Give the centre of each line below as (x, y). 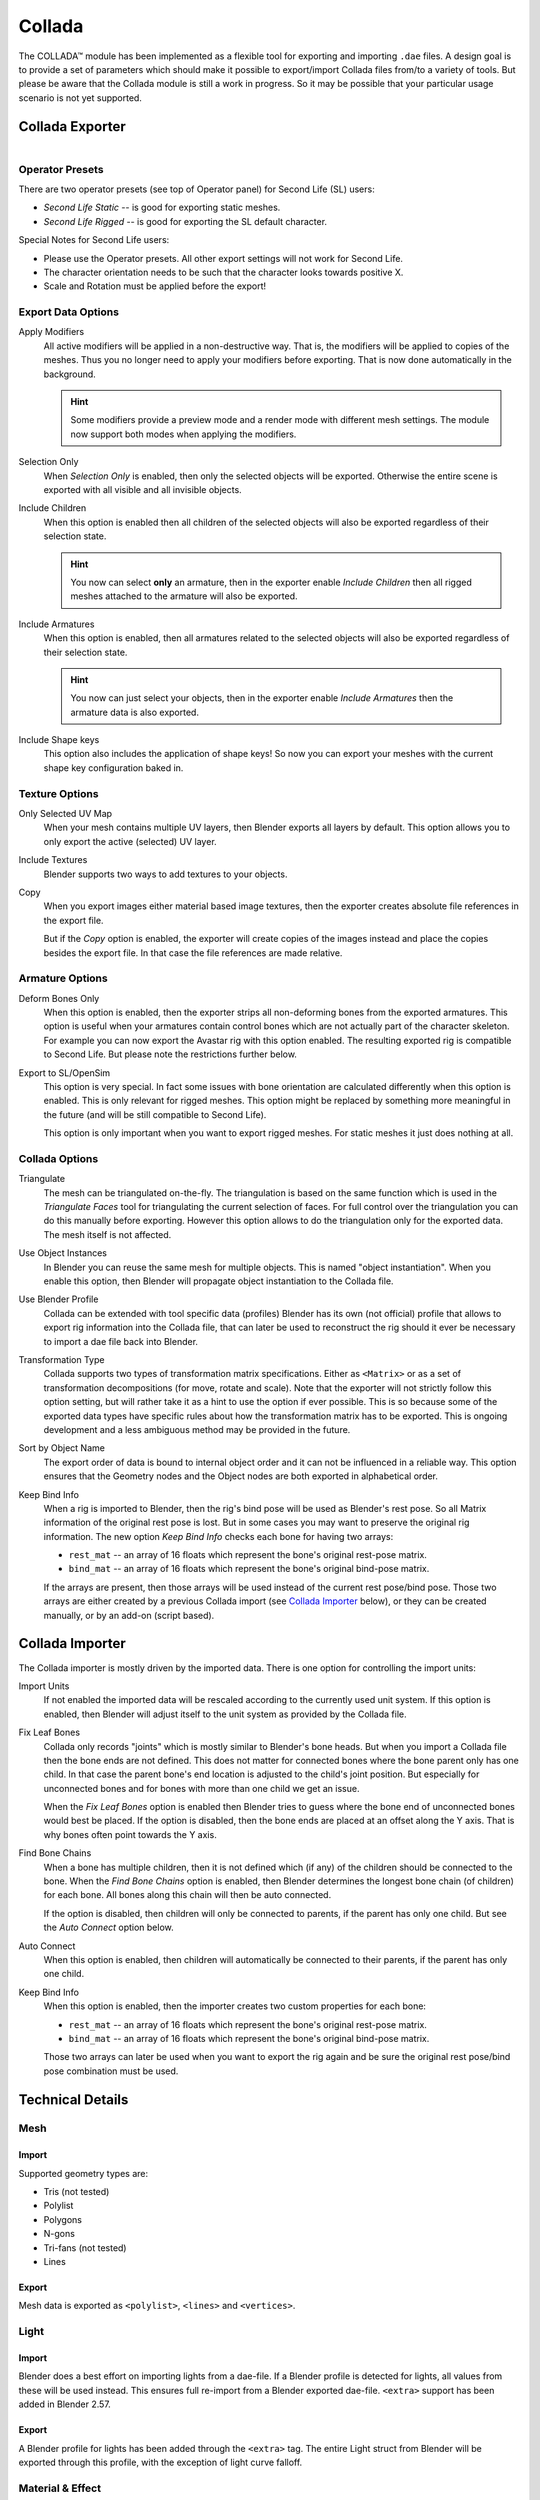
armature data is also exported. (135, 712)
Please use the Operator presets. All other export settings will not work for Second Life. (223, 258)
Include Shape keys (59, 740)
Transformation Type (61, 1359)
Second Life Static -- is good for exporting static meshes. (162, 207)
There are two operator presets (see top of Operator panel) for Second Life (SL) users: (196, 189)
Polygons (62, 2219)
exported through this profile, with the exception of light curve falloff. (160, 2462)
